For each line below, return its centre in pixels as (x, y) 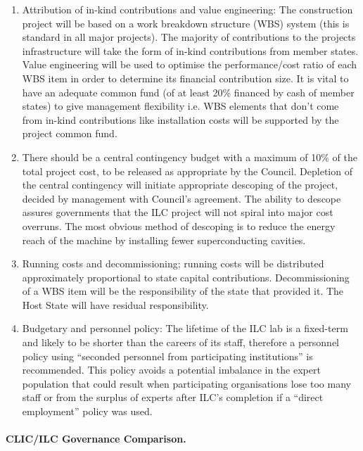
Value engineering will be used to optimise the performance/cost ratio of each (189, 64)
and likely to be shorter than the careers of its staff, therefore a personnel (180, 342)
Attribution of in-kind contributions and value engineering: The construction (187, 9)
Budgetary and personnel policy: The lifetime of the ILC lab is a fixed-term (185, 328)
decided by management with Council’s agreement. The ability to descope (181, 198)
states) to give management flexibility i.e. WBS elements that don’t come (180, 106)
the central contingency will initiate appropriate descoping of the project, (180, 185)
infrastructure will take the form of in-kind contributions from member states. (190, 50)
